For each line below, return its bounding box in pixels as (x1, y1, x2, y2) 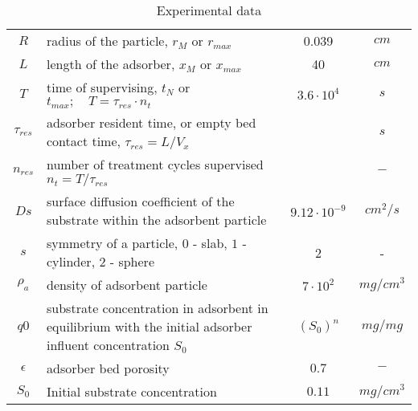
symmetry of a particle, (47, 234, 178, 252)
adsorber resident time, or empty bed (47, 113, 256, 132)
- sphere (109, 252, 154, 271)
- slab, (192, 234, 227, 252)
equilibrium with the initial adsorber (47, 317, 252, 336)
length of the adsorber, (47, 55, 175, 73)
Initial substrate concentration (47, 382, 217, 401)
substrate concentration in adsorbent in (47, 299, 268, 317)
